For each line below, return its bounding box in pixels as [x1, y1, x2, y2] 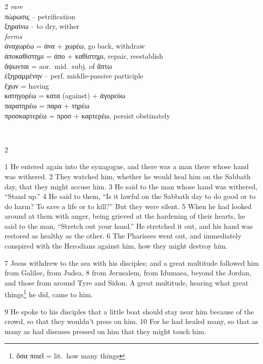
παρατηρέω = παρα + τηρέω [5, 100, 89, 110]
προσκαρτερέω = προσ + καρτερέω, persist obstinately [5, 110, 171, 120]
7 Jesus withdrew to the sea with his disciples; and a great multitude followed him [5, 257, 259, 268]
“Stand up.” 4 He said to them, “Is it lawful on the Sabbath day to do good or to [5, 191, 256, 201]
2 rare [5, 1, 23, 11]
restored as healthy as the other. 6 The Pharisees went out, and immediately [5, 230, 242, 241]
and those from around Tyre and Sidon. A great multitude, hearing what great [5, 277, 248, 288]
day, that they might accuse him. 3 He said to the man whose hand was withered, [5, 181, 257, 191]
